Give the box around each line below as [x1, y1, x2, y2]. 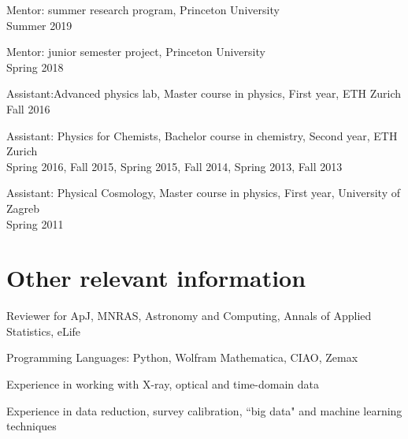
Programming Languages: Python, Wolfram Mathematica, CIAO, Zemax [6, 349, 358, 366]
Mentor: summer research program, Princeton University [6, 2, 280, 17]
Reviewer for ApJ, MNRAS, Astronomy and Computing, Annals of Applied [6, 307, 372, 324]
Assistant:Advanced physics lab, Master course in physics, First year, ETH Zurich [6, 85, 402, 102]
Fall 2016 [6, 100, 50, 117]
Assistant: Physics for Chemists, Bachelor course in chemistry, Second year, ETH [6, 127, 398, 143]
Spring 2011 [6, 215, 64, 232]
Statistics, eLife [6, 322, 81, 339]
